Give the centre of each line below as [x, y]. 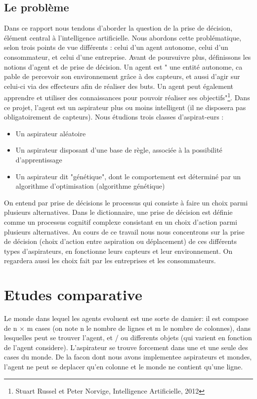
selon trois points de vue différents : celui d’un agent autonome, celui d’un [116, 47]
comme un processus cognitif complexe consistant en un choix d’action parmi [121, 221]
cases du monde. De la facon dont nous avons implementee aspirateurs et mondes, [128, 357]
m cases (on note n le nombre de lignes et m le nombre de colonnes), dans [139, 328]
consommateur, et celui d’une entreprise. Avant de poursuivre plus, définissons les [128, 57]
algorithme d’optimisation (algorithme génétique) [90, 186]
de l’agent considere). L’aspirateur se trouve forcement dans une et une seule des [126, 347]
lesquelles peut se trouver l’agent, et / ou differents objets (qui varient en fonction [128, 338]
